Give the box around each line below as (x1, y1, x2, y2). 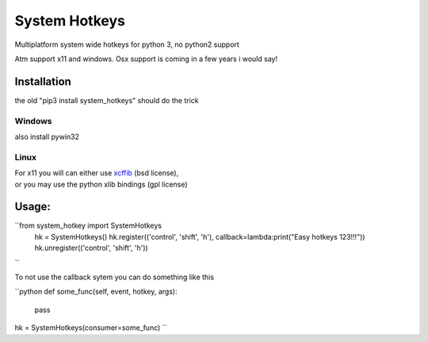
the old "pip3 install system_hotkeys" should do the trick (14, 95, 199, 105)
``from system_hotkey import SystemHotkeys (14, 221, 162, 230)
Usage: (14, 200, 52, 213)
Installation (14, 75, 71, 88)
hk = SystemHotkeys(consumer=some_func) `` (14, 323, 167, 332)
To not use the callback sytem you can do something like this (14, 272, 214, 282)
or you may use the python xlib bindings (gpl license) (14, 179, 188, 189)
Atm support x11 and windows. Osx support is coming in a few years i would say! (14, 54, 277, 63)
